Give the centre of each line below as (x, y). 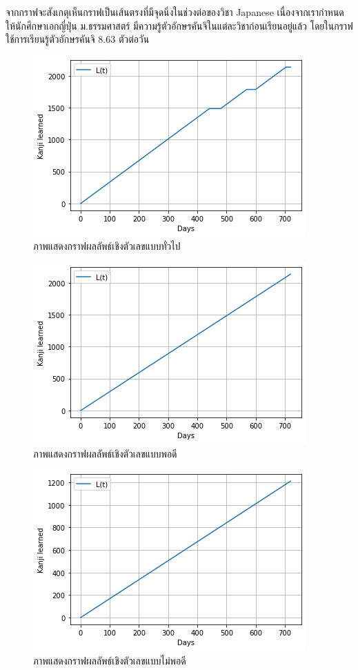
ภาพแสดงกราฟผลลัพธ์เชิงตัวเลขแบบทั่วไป (107, 246)
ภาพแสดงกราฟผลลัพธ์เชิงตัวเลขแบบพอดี (105, 453)
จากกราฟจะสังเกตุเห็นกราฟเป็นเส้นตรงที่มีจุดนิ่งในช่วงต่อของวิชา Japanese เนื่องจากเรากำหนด (175, 12)
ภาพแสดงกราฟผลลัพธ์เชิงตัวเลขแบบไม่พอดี (110, 660)
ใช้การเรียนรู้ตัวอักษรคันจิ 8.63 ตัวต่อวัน (78, 39)
